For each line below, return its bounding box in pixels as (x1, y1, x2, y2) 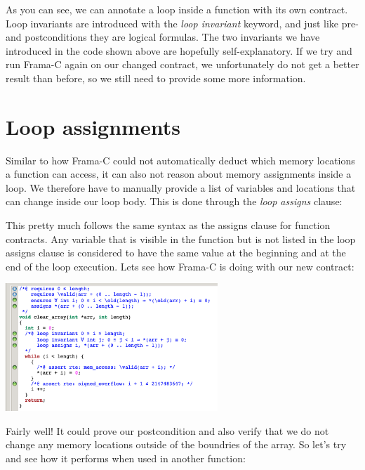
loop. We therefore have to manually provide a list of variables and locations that (6, 180, 356, 195)
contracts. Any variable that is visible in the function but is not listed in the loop (6, 231, 356, 246)
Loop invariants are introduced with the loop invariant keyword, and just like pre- (6, 15, 359, 30)
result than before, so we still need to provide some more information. (6, 70, 306, 85)
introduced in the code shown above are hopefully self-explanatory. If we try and (6, 43, 352, 58)
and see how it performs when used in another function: (6, 451, 246, 465)
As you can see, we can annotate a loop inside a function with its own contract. (6, 2, 348, 16)
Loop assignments (6, 112, 180, 141)
